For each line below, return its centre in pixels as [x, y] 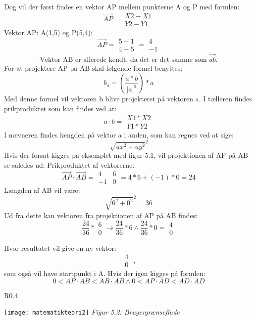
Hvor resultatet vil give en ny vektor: [60, 248]
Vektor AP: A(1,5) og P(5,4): [48, 32]
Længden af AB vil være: [42, 190]
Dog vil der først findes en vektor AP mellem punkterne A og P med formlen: [122, 6]
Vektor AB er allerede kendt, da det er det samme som [123, 60]
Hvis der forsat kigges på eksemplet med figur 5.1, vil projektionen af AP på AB [126, 155]
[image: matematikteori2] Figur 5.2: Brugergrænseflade [92, 312]
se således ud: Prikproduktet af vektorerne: [69, 164]
